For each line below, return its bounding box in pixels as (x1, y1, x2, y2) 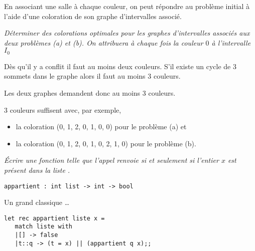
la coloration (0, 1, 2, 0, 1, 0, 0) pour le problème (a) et (16, 121, 187, 132)
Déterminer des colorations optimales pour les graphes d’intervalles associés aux (4, 28, 250, 38)
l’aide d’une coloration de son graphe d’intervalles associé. (4, 11, 182, 21)
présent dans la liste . (4, 164, 70, 175)
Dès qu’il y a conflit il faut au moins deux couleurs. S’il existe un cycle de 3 (4, 61, 236, 71)
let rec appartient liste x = (4, 214, 105, 222)
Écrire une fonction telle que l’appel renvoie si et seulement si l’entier (4, 155, 219, 165)
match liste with (15, 223, 73, 230)
